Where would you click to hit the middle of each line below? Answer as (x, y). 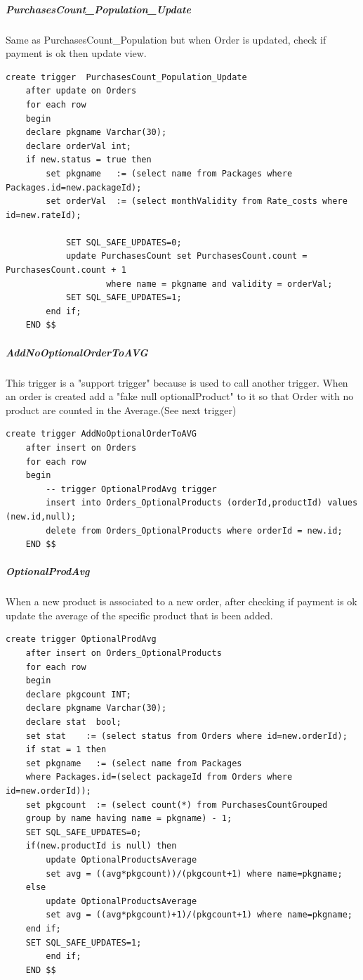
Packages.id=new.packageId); (74, 187)
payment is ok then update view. (76, 53)
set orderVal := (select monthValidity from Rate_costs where (197, 201)
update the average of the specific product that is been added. (139, 615)
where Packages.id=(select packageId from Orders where (159, 777)
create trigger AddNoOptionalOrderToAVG (101, 434)
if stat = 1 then (66, 750)
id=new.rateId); (44, 215)
